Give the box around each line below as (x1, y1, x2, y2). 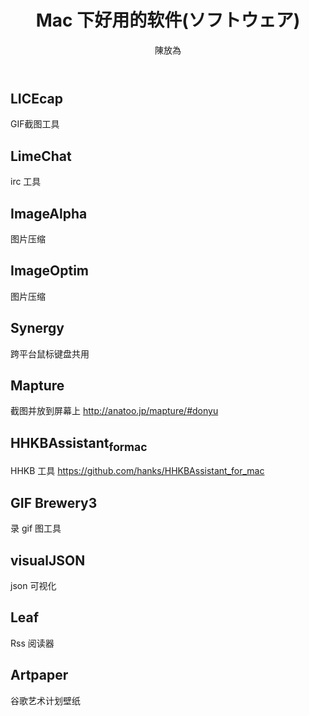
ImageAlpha (10, 205, 88, 222)
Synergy (10, 320, 65, 337)
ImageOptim (10, 262, 89, 280)
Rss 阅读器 (10, 637, 55, 649)
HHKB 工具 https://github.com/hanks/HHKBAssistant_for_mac (10, 465, 265, 477)
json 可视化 (10, 580, 57, 592)
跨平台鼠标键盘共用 (10, 347, 90, 360)
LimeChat (10, 147, 72, 165)
